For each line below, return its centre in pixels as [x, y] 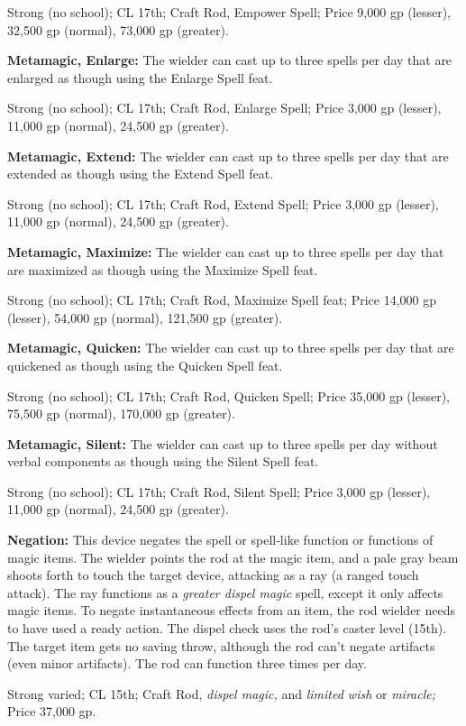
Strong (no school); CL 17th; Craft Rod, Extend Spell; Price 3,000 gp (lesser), [223, 203]
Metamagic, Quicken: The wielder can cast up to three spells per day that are [231, 348]
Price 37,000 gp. [52, 711]
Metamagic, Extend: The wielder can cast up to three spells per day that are [228, 156]
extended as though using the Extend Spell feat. [141, 174]
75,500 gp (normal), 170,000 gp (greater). [121, 414]
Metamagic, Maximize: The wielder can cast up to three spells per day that [226, 251]
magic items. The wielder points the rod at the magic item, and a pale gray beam [233, 557]
